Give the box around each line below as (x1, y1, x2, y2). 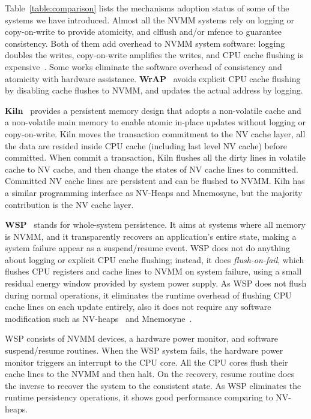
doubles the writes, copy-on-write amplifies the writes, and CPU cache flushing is (5, 49, 303, 61)
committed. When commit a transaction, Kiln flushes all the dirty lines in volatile (5, 151, 306, 164)
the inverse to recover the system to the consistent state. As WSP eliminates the (5, 379, 301, 391)
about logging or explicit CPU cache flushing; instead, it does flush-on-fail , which (5, 253, 304, 266)
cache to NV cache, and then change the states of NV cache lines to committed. (5, 162, 298, 175)
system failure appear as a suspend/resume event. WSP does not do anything (5, 242, 290, 254)
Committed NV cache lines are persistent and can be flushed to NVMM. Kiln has (5, 174, 305, 187)
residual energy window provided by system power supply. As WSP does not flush (5, 277, 307, 290)
